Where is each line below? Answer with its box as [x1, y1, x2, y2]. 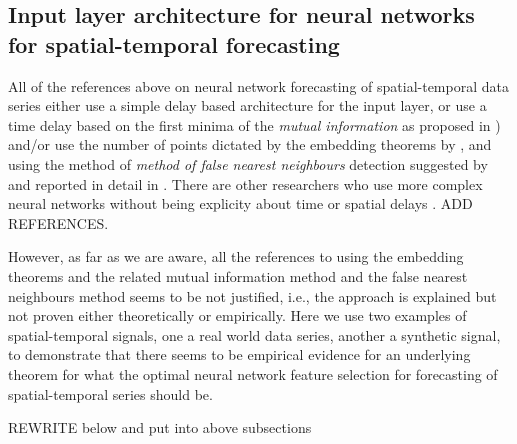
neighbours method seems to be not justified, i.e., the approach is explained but [8, 285, 497, 306]
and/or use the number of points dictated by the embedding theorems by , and [8, 134, 492, 155]
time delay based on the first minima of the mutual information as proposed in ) [8, 114, 501, 135]
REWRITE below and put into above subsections [8, 417, 312, 438]
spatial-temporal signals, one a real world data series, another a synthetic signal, [8, 324, 501, 345]
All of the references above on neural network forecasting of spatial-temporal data [8, 75, 509, 96]
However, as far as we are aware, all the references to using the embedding [8, 246, 464, 267]
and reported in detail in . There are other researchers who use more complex [8, 173, 483, 194]
